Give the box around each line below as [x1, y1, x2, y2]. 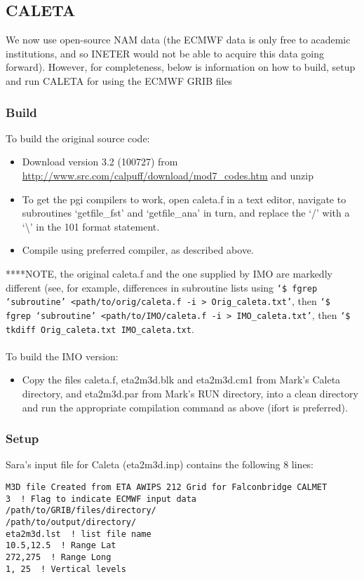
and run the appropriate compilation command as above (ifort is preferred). [22, 400, 348, 414]
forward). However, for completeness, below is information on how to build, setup [6, 60, 356, 74]
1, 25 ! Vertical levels [6, 564, 126, 574]
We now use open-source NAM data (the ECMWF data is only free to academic [6, 32, 351, 47]
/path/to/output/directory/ [6, 517, 137, 527]
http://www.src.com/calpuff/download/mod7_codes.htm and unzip [22, 168, 314, 182]
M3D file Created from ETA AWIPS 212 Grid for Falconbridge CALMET [6, 482, 328, 492]
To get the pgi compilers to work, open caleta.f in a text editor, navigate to [22, 191, 346, 206]
